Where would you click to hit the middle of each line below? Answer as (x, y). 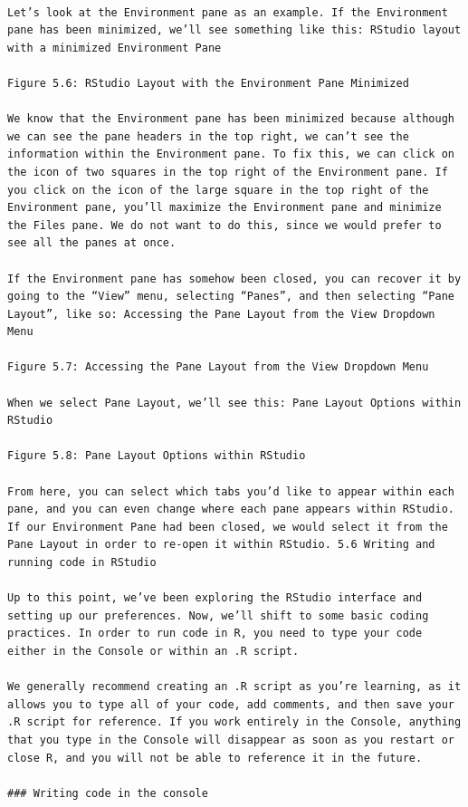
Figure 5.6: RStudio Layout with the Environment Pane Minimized (208, 83)
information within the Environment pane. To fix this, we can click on (231, 154)
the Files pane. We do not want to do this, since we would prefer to (224, 225)
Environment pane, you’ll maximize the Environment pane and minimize (224, 208)
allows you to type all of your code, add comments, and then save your (231, 704)
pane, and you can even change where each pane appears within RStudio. (231, 509)
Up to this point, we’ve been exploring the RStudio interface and (215, 598)
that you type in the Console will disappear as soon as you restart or (231, 740)
